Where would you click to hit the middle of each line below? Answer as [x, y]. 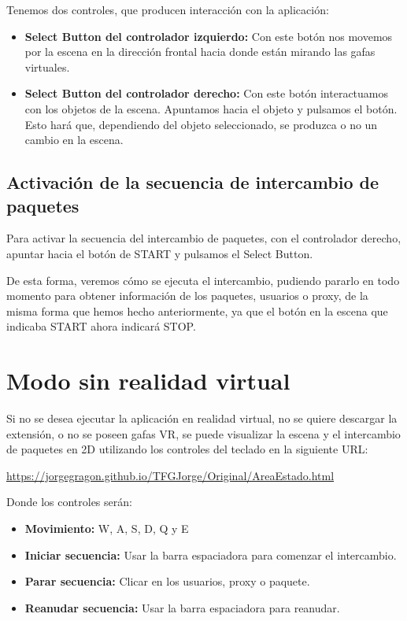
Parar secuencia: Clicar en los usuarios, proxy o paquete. [167, 581]
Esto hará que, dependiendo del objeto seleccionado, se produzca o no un [201, 124]
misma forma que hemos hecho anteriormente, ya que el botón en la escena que [197, 310]
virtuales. [47, 67]
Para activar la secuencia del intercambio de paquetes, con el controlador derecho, [204, 238]
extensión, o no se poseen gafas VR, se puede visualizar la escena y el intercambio [203, 433]
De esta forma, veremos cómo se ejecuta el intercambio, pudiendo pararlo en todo [203, 280]
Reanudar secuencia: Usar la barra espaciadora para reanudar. [182, 607]
